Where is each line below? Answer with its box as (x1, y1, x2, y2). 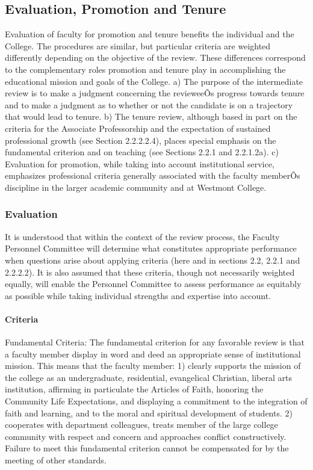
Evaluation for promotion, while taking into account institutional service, (5, 157, 274, 170)
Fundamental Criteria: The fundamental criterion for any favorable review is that (5, 336, 305, 348)
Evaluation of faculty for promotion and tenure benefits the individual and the (5, 28, 294, 40)
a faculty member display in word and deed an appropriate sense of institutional (5, 347, 301, 360)
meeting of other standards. (5, 454, 107, 466)
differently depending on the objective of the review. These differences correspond (5, 51, 306, 64)
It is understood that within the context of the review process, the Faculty (5, 230, 280, 243)
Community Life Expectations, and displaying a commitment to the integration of (5, 395, 308, 407)
